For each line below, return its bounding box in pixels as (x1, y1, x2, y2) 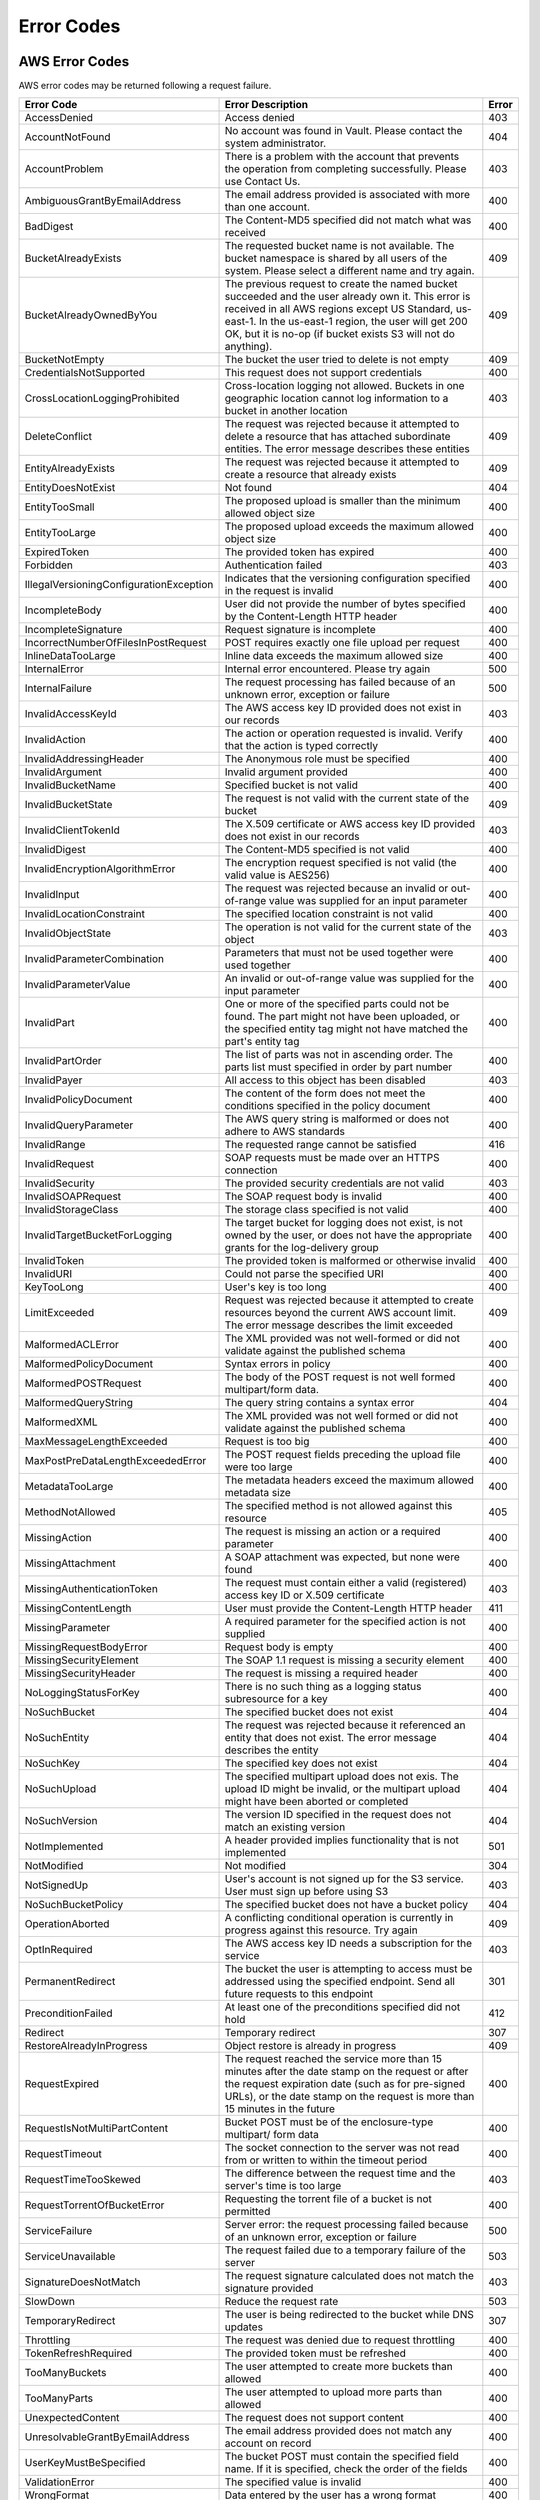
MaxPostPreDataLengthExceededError (24, 1454, 207, 1468)
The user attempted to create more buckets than (224, 2360, 454, 2374)
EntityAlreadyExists (24, 461, 115, 475)
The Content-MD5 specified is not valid (224, 843, 410, 857)
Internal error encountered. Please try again (224, 662, 431, 676)
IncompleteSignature (24, 623, 123, 637)
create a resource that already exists (224, 468, 397, 482)
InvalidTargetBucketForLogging (24, 1228, 173, 1242)
